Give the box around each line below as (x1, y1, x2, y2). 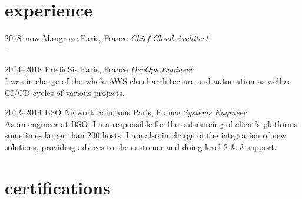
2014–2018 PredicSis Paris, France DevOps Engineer (5, 63, 193, 75)
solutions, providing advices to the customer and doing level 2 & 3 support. (5, 140, 277, 152)
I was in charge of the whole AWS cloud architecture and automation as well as (5, 74, 292, 87)
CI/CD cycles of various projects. (5, 86, 125, 98)
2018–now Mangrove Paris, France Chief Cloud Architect (5, 32, 208, 44)
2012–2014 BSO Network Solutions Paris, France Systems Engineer (5, 106, 247, 118)
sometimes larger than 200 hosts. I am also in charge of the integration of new (5, 129, 287, 141)
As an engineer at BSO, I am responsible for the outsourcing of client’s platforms (5, 117, 298, 130)
